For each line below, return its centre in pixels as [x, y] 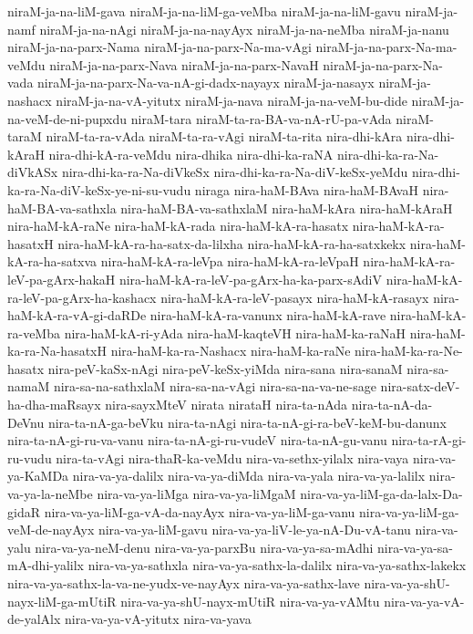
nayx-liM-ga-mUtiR [62, 601]
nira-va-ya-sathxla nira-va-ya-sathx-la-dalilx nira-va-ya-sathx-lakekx [277, 565]
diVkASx [33, 172]
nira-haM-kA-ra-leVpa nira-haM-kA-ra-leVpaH [230, 261]
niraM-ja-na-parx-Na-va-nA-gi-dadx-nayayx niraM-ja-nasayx [206, 83]
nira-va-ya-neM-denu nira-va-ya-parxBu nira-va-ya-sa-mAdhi [204, 547]
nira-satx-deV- [420, 386]
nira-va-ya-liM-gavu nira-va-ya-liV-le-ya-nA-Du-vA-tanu [254, 530]
